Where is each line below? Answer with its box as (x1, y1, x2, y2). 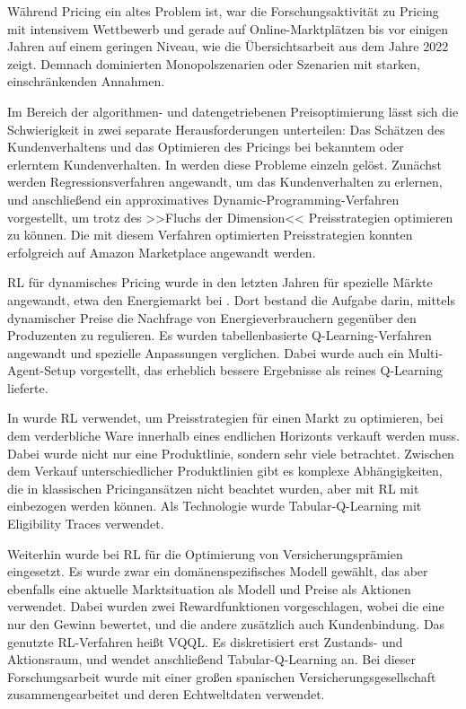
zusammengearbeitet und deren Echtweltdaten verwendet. (7, 685, 325, 704)
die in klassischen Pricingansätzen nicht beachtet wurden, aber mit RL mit (7, 478, 419, 497)
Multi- (408, 343, 444, 362)
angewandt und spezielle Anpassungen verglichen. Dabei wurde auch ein (7, 343, 404, 362)
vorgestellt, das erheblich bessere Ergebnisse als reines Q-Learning (79, 361, 443, 380)
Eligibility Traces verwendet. (7, 514, 164, 533)
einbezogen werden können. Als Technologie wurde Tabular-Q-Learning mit (7, 496, 422, 515)
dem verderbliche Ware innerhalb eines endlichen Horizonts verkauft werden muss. (7, 426, 460, 445)
